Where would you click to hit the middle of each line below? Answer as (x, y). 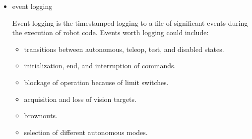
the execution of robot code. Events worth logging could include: (110, 32)
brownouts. (41, 116)
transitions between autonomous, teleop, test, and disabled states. (124, 49)
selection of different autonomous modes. (86, 132)
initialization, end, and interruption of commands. (100, 66)
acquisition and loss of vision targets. (80, 99)
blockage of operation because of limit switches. (96, 82)
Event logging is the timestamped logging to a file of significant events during (130, 23)
